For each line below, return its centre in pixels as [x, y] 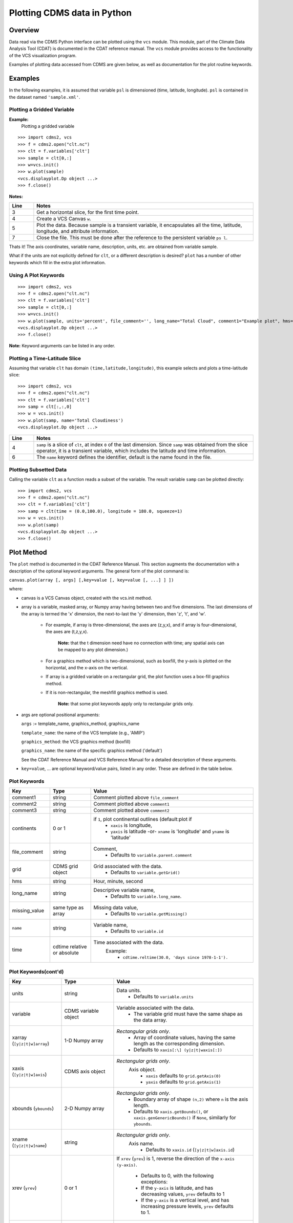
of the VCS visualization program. [43, 55]
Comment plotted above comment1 [131, 804]
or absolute [66, 952]
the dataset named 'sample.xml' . [45, 97]
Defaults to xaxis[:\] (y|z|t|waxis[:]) [178, 1050]
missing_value [28, 911]
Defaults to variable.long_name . [146, 896]
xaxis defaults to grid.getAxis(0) [183, 1076]
